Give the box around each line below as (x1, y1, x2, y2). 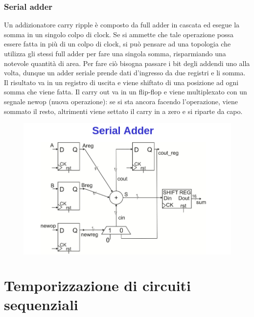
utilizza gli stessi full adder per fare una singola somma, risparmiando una (4, 48, 226, 58)
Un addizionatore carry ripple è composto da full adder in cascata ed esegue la (4, 20, 240, 30)
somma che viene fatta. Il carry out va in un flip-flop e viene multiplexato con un (4, 87, 247, 97)
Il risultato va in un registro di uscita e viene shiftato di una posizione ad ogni (4, 77, 239, 87)
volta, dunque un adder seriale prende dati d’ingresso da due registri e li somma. (4, 68, 246, 78)
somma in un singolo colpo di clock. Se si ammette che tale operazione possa (4, 29, 233, 39)
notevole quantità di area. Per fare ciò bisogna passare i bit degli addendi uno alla (4, 58, 250, 68)
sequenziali (4, 294, 78, 315)
